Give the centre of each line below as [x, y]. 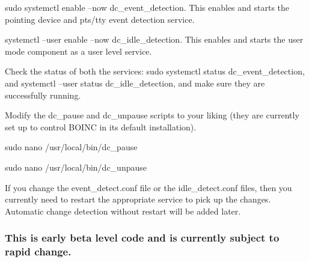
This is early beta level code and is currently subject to [142, 238]
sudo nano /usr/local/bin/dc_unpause [76, 167]
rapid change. [38, 251]
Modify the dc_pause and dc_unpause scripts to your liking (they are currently [152, 115]
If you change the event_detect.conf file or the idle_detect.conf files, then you [148, 187]
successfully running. [43, 95]
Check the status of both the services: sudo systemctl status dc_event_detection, [155, 71]
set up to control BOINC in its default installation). [101, 126]
